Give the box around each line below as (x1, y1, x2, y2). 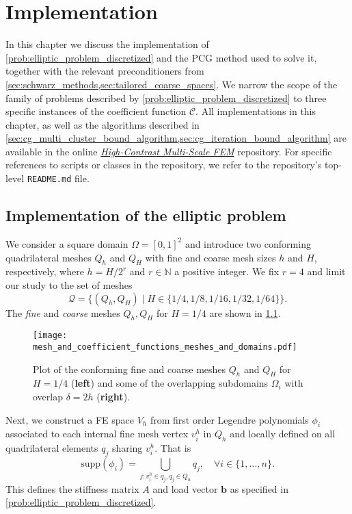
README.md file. (27, 171, 90, 185)
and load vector (152, 481, 218, 496)
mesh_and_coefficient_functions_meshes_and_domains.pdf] (33, 342, 297, 352)
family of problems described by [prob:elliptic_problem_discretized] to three (5, 90, 327, 105)
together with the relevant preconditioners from (5, 64, 204, 78)
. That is (154, 441, 191, 455)
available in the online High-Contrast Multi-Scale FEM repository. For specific (5, 144, 332, 158)
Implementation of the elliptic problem (5, 205, 286, 226)
